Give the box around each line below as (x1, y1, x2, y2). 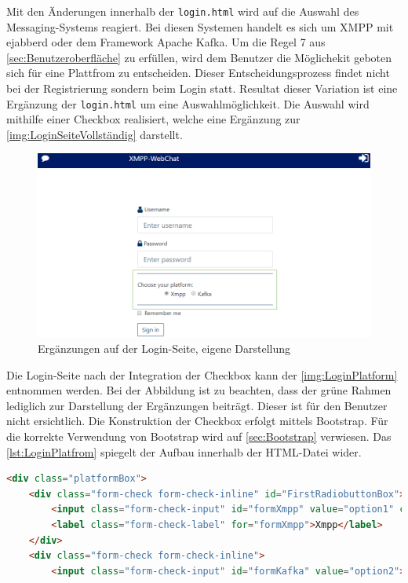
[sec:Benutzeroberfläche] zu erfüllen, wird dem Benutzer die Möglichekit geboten (6, 49, 392, 65)
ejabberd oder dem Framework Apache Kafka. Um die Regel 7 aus (6, 34, 326, 50)
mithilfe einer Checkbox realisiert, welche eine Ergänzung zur (6, 111, 301, 127)
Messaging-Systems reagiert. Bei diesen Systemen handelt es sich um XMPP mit (6, 18, 394, 35)
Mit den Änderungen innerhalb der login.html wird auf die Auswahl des (6, 3, 359, 19)
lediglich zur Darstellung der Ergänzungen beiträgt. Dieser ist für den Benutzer (6, 397, 388, 413)
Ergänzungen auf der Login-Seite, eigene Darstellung (38, 340, 291, 357)
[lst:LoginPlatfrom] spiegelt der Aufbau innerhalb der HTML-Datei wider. (6, 443, 362, 460)
